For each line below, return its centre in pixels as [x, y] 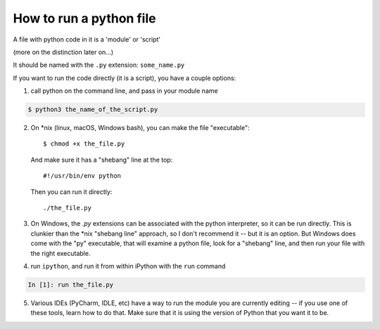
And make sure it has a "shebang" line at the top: [102, 160]
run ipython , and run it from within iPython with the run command [128, 266]
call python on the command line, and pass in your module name [124, 91]
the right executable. [61, 253]
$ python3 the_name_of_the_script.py [93, 110]
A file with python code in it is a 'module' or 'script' [87, 39]
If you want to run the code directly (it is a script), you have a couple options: [125, 78]
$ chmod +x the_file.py [84, 144]
